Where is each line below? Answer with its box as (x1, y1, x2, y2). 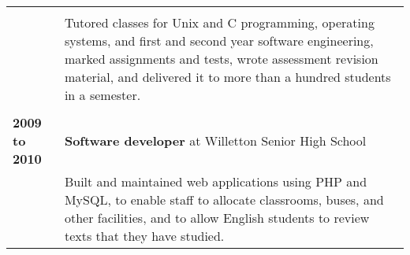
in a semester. (64, 86, 141, 104)
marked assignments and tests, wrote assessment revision (64, 50, 378, 68)
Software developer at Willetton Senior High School (64, 131, 367, 150)
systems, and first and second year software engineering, (64, 31, 374, 50)
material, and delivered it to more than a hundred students (64, 68, 391, 86)
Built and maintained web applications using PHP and (64, 172, 367, 190)
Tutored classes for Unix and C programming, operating (64, 13, 375, 31)
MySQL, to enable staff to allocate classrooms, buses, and (64, 190, 384, 209)
